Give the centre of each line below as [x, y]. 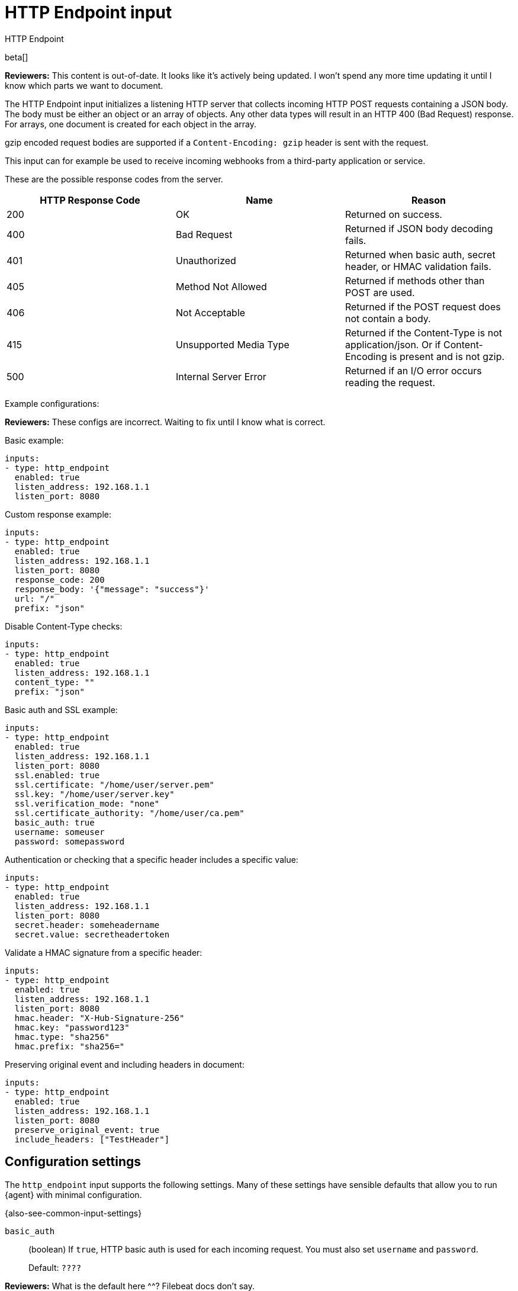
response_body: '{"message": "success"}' [112, 589]
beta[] [17, 57]
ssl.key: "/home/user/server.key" [94, 794]
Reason [428, 200]
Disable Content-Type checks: [64, 626]
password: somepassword [70, 841]
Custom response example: [58, 514]
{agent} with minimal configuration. [73, 1194]
